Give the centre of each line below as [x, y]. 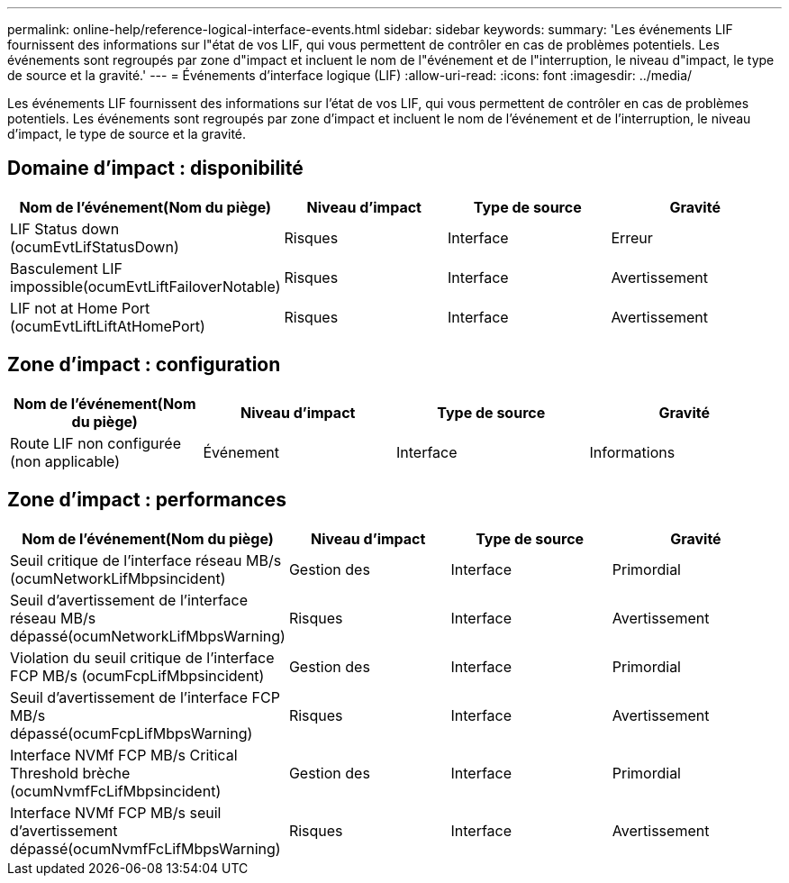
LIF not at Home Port [80, 308]
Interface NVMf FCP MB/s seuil [116, 812]
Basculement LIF [67, 268]
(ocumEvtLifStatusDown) [95, 246]
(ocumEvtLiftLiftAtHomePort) [108, 326]
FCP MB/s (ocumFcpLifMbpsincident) [137, 675]
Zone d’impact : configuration [144, 365]
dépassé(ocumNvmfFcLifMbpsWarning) [145, 848]
